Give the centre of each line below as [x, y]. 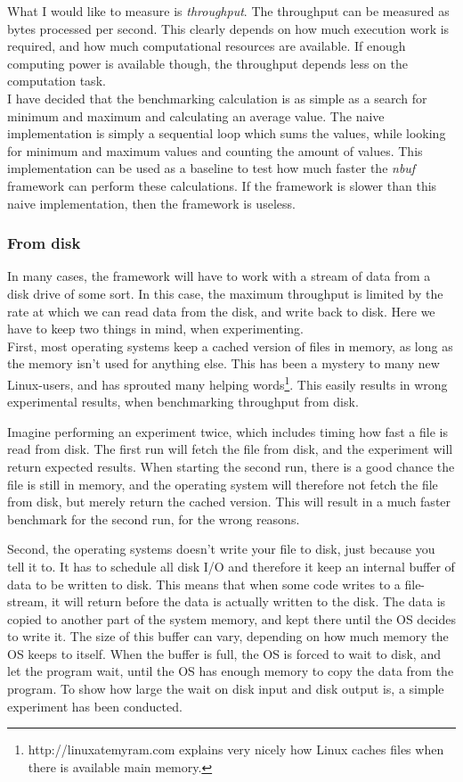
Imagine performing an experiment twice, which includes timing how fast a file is [227, 431]
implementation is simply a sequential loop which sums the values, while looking [227, 133]
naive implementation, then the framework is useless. [151, 203]
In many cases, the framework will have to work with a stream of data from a [219, 276]
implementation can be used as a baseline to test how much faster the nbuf [211, 168]
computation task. [57, 81]
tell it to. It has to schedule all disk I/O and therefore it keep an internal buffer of [231, 566]
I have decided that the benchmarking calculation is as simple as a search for [217, 98]
